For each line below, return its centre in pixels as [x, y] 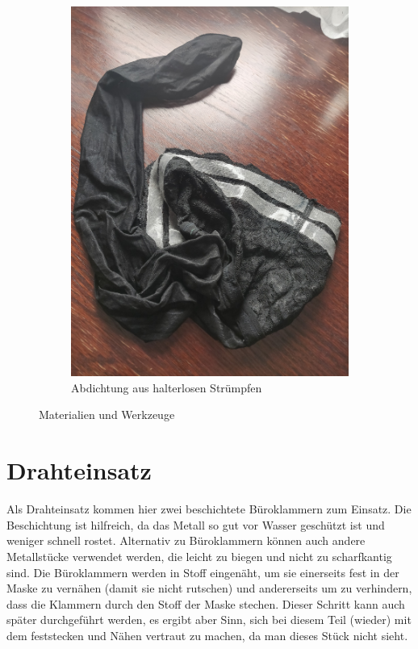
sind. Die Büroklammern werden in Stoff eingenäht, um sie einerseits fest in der [203, 572]
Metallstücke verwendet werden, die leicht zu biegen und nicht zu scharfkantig [199, 556]
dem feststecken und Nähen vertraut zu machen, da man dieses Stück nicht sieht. [207, 635]
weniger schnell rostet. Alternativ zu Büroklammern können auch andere [186, 540]
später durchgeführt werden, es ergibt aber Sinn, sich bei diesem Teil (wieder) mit [209, 620]
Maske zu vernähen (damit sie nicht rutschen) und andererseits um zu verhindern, [209, 588]
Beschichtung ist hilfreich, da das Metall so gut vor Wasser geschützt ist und [196, 524]
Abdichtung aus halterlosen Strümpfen [167, 387]
